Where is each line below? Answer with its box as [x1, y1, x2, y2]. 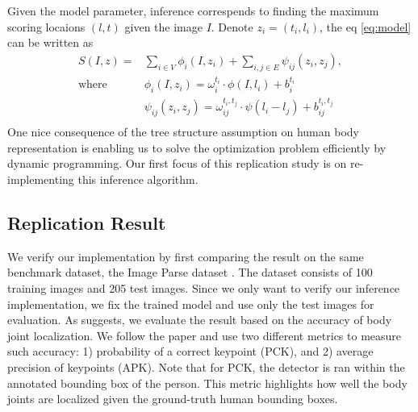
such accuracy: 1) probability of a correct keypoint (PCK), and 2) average [7, 343, 374, 360]
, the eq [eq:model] [320, 18, 412, 35]
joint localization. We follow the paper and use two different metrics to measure [7, 327, 402, 343]
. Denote [211, 18, 253, 35]
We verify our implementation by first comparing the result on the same [7, 248, 364, 264]
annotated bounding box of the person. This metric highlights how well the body [7, 374, 408, 391]
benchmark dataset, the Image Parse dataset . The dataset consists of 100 [7, 264, 373, 281]
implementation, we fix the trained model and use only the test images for [7, 295, 374, 312]
